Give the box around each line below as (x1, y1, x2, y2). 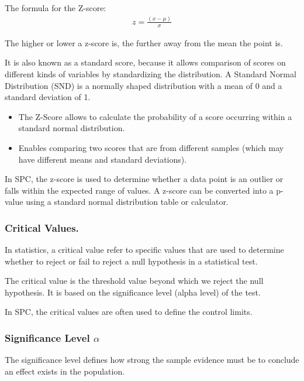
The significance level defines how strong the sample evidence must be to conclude (5, 353, 299, 366)
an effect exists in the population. (5, 365, 125, 377)
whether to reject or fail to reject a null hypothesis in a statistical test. (5, 255, 258, 267)
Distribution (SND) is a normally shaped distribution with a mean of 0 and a (5, 79, 282, 91)
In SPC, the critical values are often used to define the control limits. (5, 306, 253, 318)
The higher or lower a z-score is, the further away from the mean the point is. (5, 36, 283, 49)
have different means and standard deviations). (18, 153, 187, 165)
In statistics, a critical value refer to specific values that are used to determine (5, 243, 284, 256)
